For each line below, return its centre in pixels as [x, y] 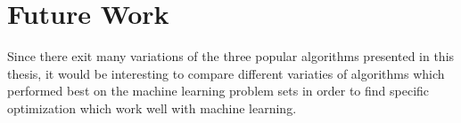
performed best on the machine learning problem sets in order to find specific [218, 91]
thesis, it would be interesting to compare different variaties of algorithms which [226, 73]
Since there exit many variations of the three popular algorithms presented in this [231, 56]
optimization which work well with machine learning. [152, 108]
